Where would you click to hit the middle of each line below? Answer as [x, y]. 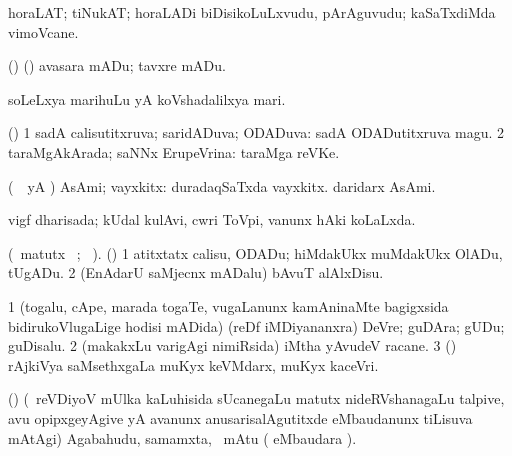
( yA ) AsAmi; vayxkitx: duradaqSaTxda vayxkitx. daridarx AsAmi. [222, 185]
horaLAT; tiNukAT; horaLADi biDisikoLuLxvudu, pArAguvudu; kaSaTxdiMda [252, 12]
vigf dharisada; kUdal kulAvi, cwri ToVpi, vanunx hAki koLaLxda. [212, 219]
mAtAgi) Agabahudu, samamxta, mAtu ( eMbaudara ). [182, 437]
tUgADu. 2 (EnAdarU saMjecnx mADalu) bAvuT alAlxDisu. [196, 272]
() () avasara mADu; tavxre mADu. [117, 65]
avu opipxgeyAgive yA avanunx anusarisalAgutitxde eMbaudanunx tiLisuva [240, 417]
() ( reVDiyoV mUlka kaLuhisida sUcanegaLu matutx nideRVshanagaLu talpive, [256, 398]
